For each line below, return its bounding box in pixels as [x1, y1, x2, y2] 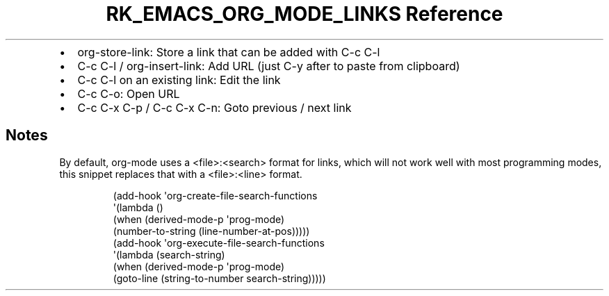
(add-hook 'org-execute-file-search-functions [113, 236, 325, 249]
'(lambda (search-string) [113, 248, 225, 261]
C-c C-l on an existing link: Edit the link [77, 72, 281, 87]
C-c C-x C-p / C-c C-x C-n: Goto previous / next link [77, 100, 352, 115]
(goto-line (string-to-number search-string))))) [113, 272, 326, 284]
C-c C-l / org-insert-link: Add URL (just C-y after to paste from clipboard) [77, 58, 460, 73]
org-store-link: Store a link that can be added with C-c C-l [77, 44, 380, 59]
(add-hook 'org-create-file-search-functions [113, 189, 318, 202]
